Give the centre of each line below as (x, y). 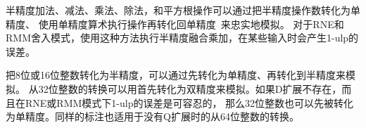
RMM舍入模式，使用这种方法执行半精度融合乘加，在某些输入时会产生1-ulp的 (182, 38)
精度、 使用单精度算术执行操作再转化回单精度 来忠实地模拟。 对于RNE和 (175, 24)
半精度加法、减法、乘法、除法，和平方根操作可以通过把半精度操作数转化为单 (183, 10)
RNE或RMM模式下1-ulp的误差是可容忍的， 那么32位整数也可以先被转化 (189, 102)
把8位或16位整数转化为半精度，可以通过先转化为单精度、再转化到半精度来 (176, 75)
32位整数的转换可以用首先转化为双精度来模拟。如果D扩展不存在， (190, 88)
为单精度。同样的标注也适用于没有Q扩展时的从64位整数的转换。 (152, 116)
